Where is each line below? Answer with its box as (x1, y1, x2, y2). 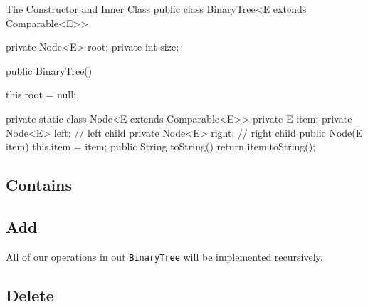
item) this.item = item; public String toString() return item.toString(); (6, 139, 316, 154)
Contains (6, 174, 73, 196)
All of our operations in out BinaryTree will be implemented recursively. (6, 249, 323, 264)
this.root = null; (6, 87, 76, 102)
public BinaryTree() (6, 63, 93, 78)
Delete (6, 283, 54, 306)
